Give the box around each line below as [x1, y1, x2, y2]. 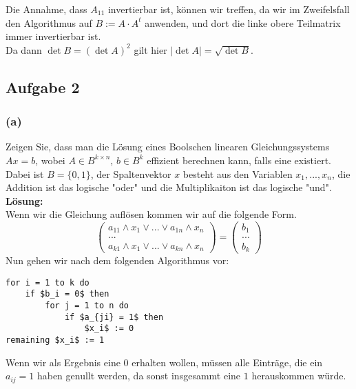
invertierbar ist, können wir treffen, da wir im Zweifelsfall [107, 2, 350, 16]
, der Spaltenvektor [90, 166, 171, 181]
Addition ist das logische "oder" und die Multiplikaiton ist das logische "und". [6, 180, 332, 194]
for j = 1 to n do [45, 300, 129, 310]
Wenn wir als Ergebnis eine [6, 355, 121, 369]
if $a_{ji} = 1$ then [64, 312, 164, 322]
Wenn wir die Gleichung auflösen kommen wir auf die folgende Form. [6, 207, 297, 221]
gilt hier [134, 42, 167, 57]
